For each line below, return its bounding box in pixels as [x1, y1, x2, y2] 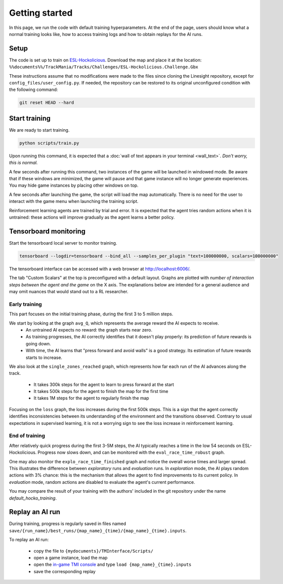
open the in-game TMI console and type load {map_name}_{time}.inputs [33, 561, 192, 567]
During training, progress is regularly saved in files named [9, 521, 126, 527]
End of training [9, 432, 45, 439]
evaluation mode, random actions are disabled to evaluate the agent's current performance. [9, 479, 196, 485]
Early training [9, 301, 42, 307]
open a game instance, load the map [33, 555, 108, 560]
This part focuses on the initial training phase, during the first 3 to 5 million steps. [9, 311, 173, 317]
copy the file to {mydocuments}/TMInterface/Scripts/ [33, 548, 153, 554]
